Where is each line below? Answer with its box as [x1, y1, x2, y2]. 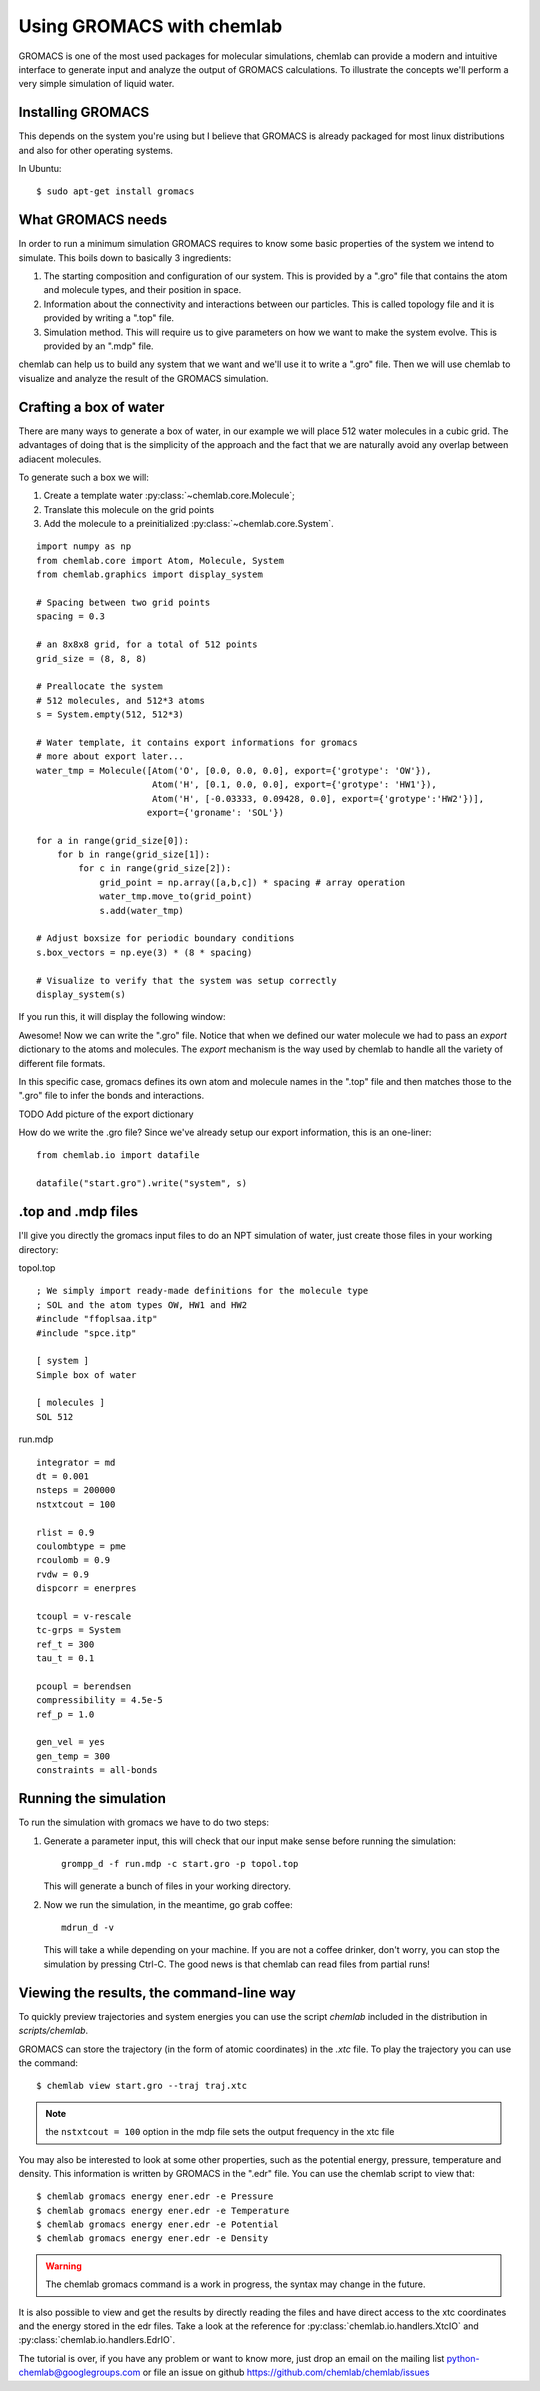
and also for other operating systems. [18, 144, 174, 156]
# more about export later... [36, 751, 185, 762]
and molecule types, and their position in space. [43, 284, 242, 296]
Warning [45, 2260, 82, 2272]
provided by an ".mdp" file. [43, 340, 154, 352]
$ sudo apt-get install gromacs [36, 186, 195, 197]
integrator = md [36, 1456, 116, 1468]
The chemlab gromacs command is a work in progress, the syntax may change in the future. [45, 2278, 426, 2290]
